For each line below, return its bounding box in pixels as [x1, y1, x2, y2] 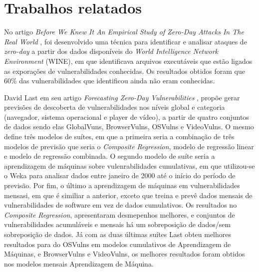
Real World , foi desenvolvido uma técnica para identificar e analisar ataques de [4, 36, 247, 46]
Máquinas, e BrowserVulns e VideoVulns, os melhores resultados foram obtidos [4, 249, 245, 259]
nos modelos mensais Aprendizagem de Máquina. [4, 258, 154, 269]
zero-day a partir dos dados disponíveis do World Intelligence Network [4, 46, 219, 56]
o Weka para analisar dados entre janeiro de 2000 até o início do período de [4, 170, 236, 181]
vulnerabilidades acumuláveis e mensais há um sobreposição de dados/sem [4, 219, 231, 230]
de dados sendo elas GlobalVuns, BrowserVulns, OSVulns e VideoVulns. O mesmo [4, 121, 254, 132]
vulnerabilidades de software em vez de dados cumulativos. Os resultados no [4, 200, 237, 210]
